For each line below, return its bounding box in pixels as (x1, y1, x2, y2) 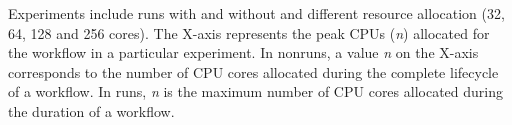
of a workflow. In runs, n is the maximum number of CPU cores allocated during (8, 81, 503, 102)
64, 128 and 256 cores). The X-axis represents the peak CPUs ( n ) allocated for (8, 22, 490, 43)
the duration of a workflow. (8, 100, 175, 121)
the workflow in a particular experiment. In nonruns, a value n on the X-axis (8, 42, 479, 63)
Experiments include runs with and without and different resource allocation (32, (8, 3, 505, 23)
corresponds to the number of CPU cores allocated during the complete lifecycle (8, 61, 499, 82)
